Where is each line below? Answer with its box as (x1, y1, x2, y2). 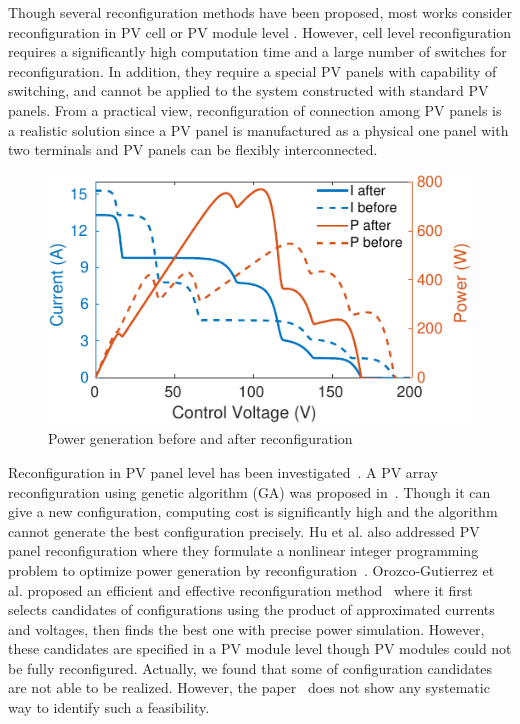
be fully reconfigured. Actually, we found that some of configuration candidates (8, 657, 493, 678)
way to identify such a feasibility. (8, 697, 210, 718)
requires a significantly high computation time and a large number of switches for (8, 41, 507, 62)
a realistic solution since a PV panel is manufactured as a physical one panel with (8, 119, 509, 140)
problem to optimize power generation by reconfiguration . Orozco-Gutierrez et (8, 559, 495, 580)
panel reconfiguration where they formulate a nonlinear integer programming (8, 540, 479, 561)
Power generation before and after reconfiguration (48, 428, 353, 449)
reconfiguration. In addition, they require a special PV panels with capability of (8, 60, 497, 81)
